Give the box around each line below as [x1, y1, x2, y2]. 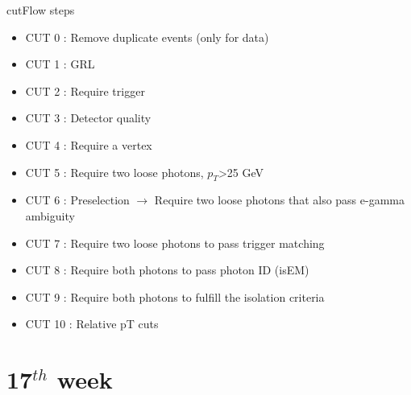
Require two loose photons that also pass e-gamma [154, 191, 405, 208]
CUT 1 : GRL [25, 56, 95, 72]
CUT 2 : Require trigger [25, 82, 145, 99]
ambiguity [25, 207, 75, 224]
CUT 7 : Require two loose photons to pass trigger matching [25, 234, 325, 251]
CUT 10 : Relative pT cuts [25, 315, 159, 332]
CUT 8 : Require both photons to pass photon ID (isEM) [25, 261, 309, 278]
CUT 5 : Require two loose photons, [25, 163, 204, 180]
